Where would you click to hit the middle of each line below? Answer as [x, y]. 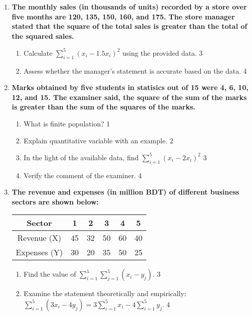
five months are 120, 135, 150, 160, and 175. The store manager [123, 16]
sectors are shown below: [55, 201]
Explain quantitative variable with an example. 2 [98, 140]
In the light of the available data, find [81, 157]
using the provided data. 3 [162, 53]
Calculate [38, 53]
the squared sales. [43, 36]
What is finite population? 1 [67, 124]
